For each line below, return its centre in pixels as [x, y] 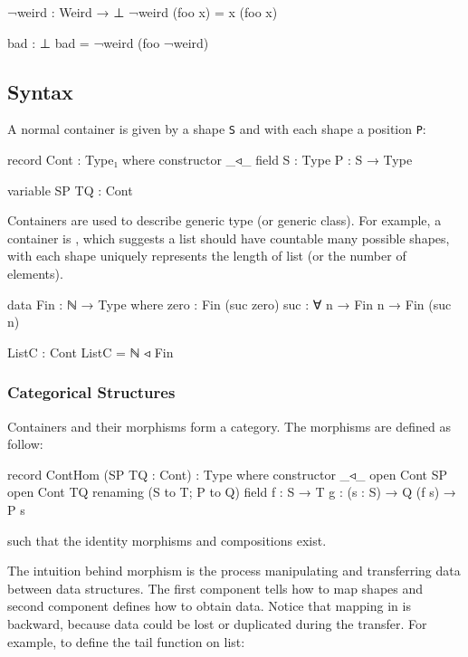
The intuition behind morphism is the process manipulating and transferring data [234, 571]
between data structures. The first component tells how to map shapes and [215, 588]
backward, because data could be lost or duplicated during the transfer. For [217, 623]
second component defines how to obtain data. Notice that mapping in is [209, 606]
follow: [25, 444]
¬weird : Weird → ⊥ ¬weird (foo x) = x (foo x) [143, 12]
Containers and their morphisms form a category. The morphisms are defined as [229, 426]
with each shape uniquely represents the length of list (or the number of [207, 256]
